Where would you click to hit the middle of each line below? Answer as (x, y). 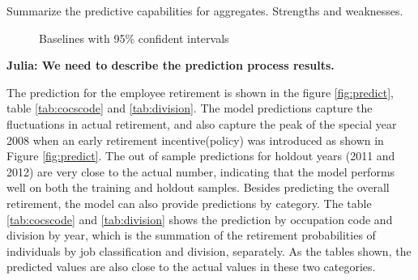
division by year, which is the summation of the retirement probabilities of (191, 235)
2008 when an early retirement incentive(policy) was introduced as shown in (195, 140)
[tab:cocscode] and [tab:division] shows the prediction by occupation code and (200, 219)
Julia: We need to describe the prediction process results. (171, 65)
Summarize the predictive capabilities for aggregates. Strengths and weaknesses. (205, 11)
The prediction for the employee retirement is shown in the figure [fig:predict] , (200, 92)
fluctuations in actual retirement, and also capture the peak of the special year (202, 123)
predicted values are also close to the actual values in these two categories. (191, 267)
